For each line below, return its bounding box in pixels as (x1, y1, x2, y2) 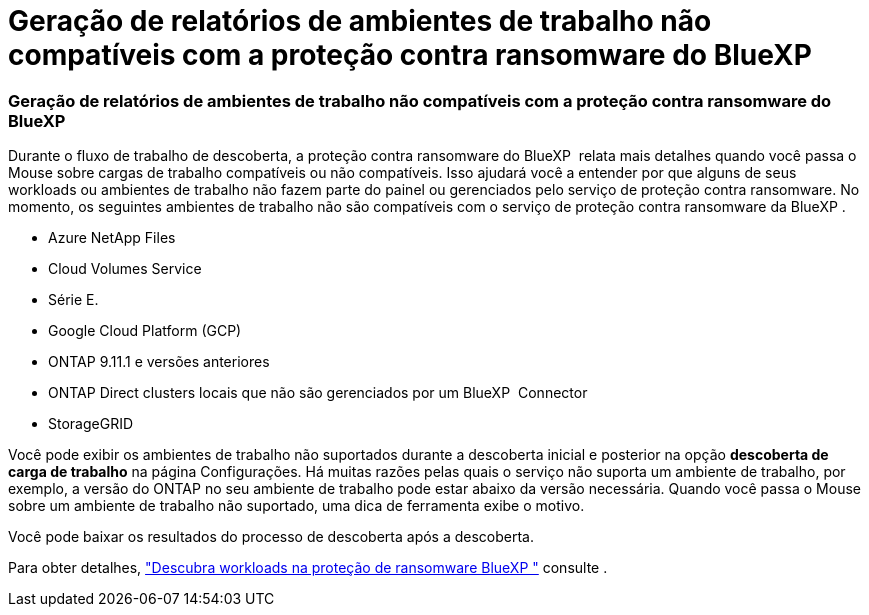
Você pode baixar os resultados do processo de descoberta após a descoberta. (8, 528, 535, 546)
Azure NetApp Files (48, 229, 176, 247)
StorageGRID (48, 415, 134, 433)
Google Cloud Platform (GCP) (48, 322, 242, 340)
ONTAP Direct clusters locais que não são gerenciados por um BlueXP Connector (48, 384, 588, 402)
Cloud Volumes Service (48, 260, 202, 278)
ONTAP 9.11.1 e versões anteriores (48, 353, 270, 371)
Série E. (48, 291, 99, 309)
